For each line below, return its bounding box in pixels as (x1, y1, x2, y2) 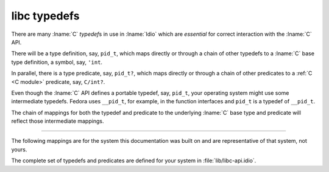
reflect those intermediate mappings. (11, 117, 104, 125)
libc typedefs (11, 9, 80, 22)
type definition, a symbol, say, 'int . (11, 58, 103, 66)
